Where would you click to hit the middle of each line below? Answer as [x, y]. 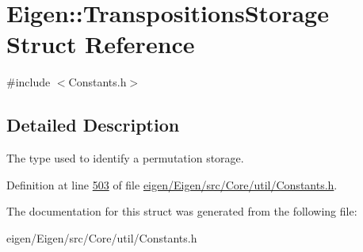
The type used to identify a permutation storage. [125, 158]
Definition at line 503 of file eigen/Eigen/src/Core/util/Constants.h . [172, 184]
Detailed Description [93, 125]
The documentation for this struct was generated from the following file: [182, 211]
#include [29, 82]
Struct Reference [101, 44]
